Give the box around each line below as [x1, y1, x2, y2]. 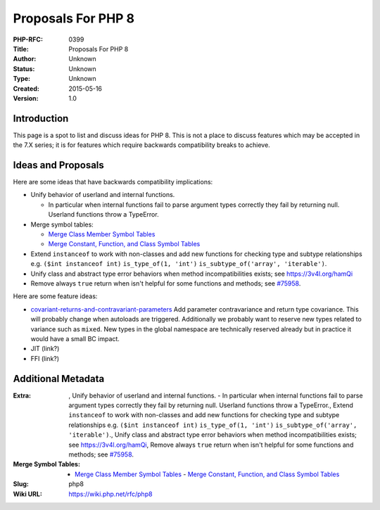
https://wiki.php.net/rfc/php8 [68, 490, 153, 498]
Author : [13, 55, 37, 63]
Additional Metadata [13, 373, 105, 385]
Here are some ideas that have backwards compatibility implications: [13, 178, 213, 186]
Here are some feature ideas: [13, 292, 98, 300]
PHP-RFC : [13, 35, 44, 44]
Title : [13, 44, 30, 53]
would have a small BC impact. [30, 334, 120, 343]
